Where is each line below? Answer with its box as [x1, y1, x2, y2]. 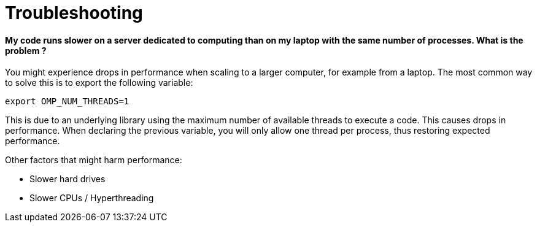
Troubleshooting [5, 2, 143, 23]
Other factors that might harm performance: [5, 155, 182, 166]
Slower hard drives [29, 174, 106, 185]
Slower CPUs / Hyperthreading [29, 193, 154, 204]
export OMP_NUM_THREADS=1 [5, 96, 129, 107]
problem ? [5, 45, 47, 56]
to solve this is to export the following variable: [5, 77, 193, 88]
